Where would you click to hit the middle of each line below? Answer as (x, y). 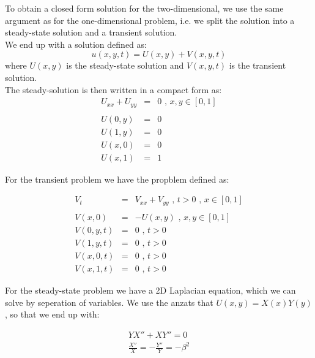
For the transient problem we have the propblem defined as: (117, 179)
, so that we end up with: (52, 314)
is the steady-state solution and (125, 65)
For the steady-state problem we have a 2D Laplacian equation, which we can (150, 290)
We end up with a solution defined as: (76, 44)
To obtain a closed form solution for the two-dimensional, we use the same (144, 8)
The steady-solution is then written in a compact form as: (113, 89)
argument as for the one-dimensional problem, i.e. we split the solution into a (150, 20)
